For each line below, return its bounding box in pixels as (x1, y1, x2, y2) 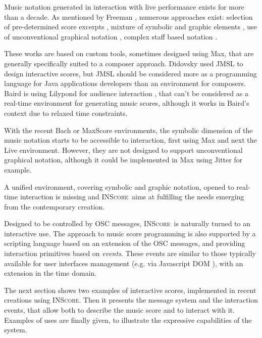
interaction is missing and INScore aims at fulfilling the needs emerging (20, 191, 244, 202)
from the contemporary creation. (4, 201, 105, 212)
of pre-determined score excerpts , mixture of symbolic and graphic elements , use (4, 21, 257, 32)
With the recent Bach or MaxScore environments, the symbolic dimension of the (4, 124, 253, 135)
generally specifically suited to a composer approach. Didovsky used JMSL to (4, 58, 243, 68)
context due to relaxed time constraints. (4, 107, 128, 118)
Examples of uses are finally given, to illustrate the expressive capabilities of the (4, 314, 252, 325)
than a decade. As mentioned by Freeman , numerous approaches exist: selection (4, 11, 253, 22)
